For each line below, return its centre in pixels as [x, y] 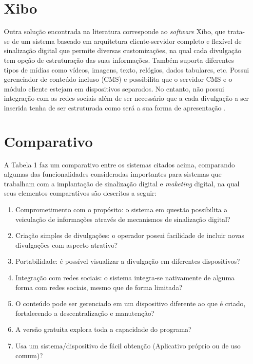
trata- [236, 31]
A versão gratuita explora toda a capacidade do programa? [103, 329]
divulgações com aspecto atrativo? [67, 245]
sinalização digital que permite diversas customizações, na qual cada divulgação [123, 50]
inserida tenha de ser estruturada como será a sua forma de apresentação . [115, 107]
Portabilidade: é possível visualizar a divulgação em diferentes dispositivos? [128, 261]
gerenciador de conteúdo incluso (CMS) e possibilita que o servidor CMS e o [118, 79]
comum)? [29, 355]
